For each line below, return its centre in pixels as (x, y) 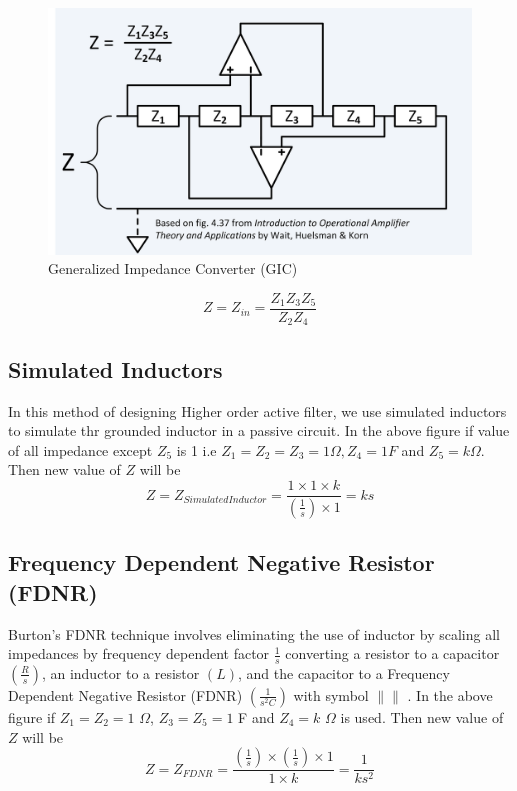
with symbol (331, 694)
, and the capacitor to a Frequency (343, 672)
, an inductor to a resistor (120, 672)
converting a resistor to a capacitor (392, 653)
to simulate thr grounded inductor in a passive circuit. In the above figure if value (259, 430)
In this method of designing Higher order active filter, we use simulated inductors (257, 410)
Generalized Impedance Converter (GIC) (173, 268)
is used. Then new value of (422, 716)
